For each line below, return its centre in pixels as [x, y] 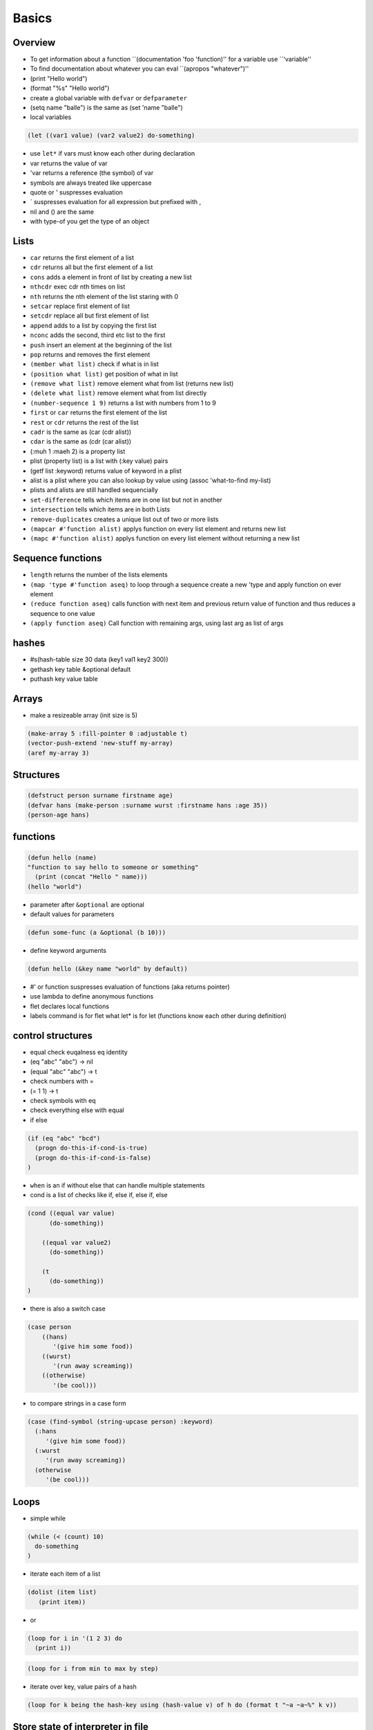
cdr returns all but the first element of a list [92, 267]
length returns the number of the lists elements [99, 575]
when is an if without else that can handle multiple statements [117, 1185]
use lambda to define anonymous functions [92, 996]
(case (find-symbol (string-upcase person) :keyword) [120, 1421]
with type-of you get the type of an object [90, 221]
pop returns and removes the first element [90, 354]
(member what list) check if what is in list [94, 364]
